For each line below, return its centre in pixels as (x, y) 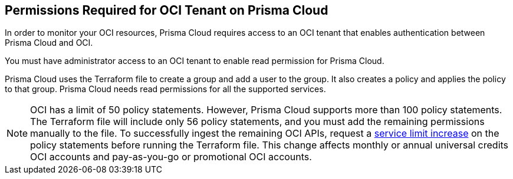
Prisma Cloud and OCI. (49, 43)
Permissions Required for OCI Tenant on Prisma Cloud (167, 10)
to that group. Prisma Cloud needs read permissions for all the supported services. (165, 89)
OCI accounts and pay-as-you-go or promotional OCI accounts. (171, 157)
